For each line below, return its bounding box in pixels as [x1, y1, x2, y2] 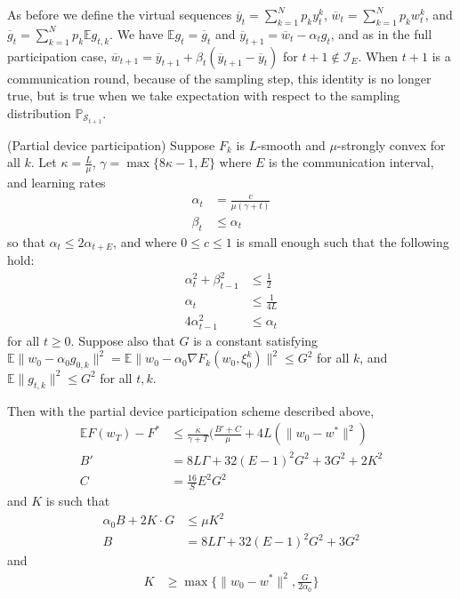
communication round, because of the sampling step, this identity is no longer [7, 68, 432, 87]
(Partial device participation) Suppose [7, 135, 215, 154]
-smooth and [257, 135, 326, 154]
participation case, [7, 46, 108, 65]
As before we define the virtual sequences [7, 5, 232, 23]
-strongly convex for [337, 135, 446, 154]
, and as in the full [330, 24, 432, 43]
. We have [109, 24, 164, 43]
